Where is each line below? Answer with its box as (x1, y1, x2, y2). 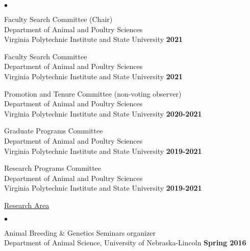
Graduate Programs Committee (4, 125, 103, 136)
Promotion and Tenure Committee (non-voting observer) (4, 88, 182, 99)
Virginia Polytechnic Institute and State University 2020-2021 (4, 108, 202, 119)
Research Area (4, 199, 49, 210)
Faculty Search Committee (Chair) (4, 14, 113, 24)
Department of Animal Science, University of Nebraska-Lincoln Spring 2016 (4, 237, 246, 248)
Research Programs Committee (4, 163, 102, 173)
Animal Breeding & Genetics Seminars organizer (4, 227, 156, 238)
